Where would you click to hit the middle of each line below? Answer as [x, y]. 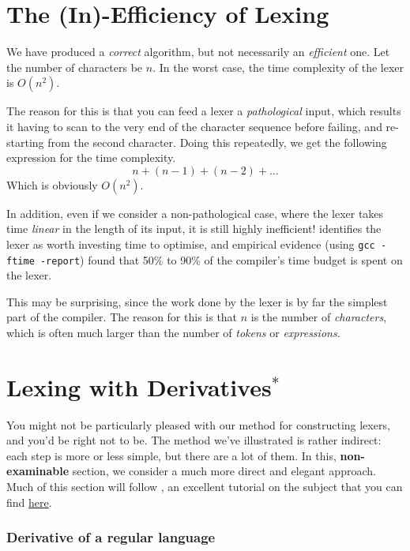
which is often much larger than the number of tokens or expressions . [173, 332]
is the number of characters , [319, 317]
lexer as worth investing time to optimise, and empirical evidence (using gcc [191, 244]
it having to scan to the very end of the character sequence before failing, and [194, 126]
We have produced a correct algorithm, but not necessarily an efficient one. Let [198, 52]
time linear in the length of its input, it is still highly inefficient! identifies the [194, 229]
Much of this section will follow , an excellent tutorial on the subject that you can [205, 487]
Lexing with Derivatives [139, 386]
